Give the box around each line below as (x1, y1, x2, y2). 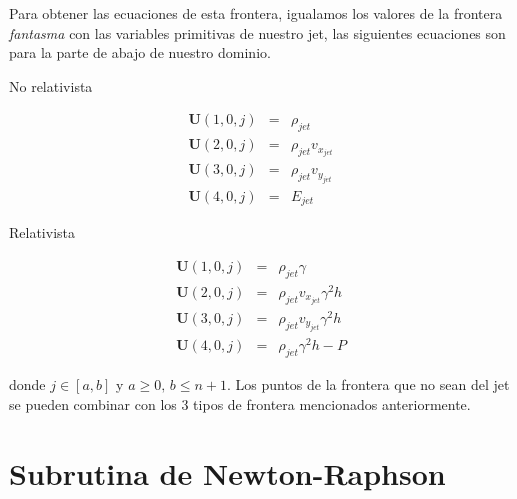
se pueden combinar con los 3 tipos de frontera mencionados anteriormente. (9, 393, 471, 414)
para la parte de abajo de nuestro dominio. (9, 42, 271, 63)
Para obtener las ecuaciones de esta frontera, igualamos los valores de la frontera (9, 3, 503, 23)
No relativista (9, 75, 93, 96)
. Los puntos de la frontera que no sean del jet (226, 374, 510, 395)
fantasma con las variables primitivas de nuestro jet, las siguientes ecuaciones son (9, 22, 506, 43)
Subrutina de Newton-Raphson (9, 452, 446, 493)
